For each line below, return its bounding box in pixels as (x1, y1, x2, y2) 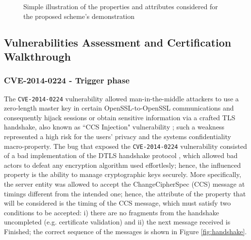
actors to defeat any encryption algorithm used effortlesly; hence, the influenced (4, 160, 241, 170)
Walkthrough (4, 48, 71, 64)
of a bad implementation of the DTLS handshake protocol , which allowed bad (4, 150, 238, 160)
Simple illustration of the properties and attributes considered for (23, 1, 218, 11)
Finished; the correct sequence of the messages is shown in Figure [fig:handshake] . (4, 226, 247, 237)
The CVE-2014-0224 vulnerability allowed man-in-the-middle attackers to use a (4, 93, 239, 103)
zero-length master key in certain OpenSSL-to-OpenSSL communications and (4, 103, 234, 113)
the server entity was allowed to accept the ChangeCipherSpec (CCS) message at (4, 179, 245, 189)
